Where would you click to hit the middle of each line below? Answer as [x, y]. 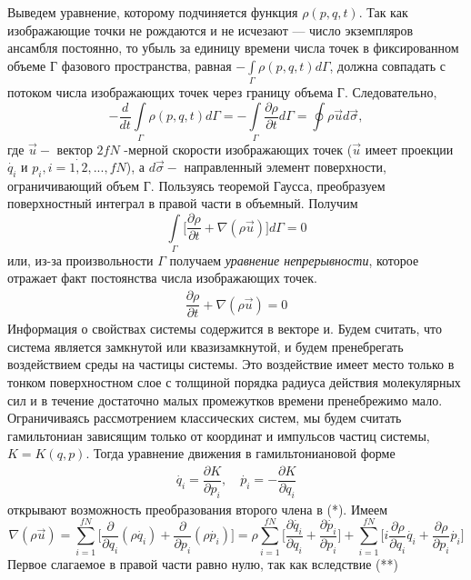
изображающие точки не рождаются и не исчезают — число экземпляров [210, 30]
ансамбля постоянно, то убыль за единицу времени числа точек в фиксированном [233, 48]
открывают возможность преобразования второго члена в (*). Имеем [198, 509]
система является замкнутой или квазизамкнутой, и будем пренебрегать [205, 346]
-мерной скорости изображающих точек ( [238, 149]
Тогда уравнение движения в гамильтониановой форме [245, 453]
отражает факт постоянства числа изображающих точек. [162, 278]
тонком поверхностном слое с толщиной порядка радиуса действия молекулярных [234, 381]
